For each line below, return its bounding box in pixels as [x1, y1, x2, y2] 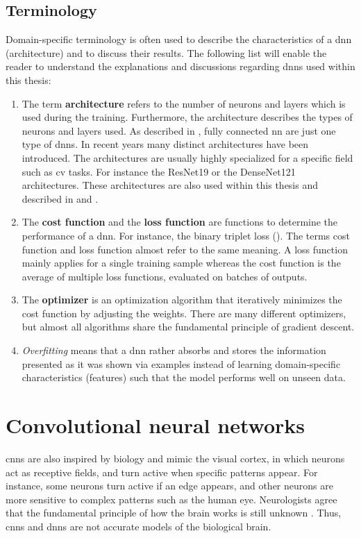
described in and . [22, 191, 99, 205]
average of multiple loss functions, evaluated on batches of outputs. [22, 269, 308, 283]
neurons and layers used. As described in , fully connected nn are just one [22, 123, 336, 137]
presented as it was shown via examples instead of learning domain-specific [22, 356, 341, 371]
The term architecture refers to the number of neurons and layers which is [22, 96, 346, 110]
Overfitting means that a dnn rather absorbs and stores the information [22, 343, 326, 358]
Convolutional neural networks [6, 411, 305, 439]
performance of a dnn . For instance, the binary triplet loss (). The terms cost [22, 228, 350, 242]
